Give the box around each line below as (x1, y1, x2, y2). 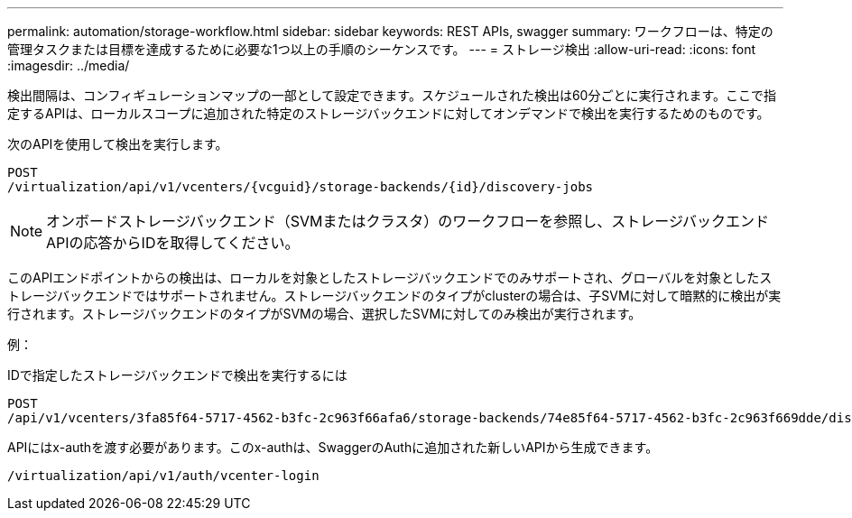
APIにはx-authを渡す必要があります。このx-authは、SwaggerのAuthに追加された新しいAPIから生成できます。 (7, 439, 659, 455)
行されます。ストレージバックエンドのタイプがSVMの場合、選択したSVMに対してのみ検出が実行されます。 (7, 306, 642, 321)
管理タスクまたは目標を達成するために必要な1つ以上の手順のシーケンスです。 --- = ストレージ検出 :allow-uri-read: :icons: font (7, 42, 756, 57)
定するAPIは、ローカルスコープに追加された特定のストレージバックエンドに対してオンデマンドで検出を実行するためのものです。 (7, 106, 770, 121)
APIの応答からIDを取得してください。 (46, 234, 300, 252)
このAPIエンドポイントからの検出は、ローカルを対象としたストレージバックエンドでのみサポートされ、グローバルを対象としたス (7, 270, 773, 285)
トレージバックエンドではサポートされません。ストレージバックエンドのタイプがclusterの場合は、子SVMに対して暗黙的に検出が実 (7, 288, 782, 303)
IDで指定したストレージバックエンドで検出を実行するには (7, 367, 347, 383)
